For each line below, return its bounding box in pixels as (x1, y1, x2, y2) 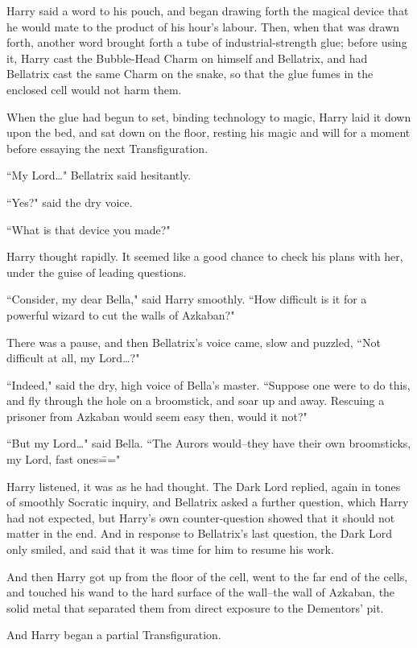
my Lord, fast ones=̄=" (6, 451, 121, 468)
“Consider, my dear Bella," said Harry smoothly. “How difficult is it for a (6, 291, 367, 307)
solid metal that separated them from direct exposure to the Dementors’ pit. (6, 599, 384, 616)
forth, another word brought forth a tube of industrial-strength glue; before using (6, 34, 407, 51)
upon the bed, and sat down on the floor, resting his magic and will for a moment (6, 124, 411, 141)
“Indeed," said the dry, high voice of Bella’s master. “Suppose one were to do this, (6, 376, 411, 393)
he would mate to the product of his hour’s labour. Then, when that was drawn (6, 18, 400, 35)
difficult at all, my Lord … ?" (6, 349, 140, 366)
